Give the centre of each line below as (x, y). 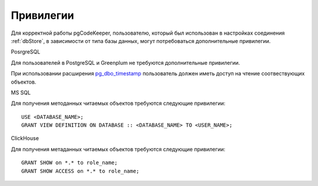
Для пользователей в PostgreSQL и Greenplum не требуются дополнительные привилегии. (125, 62)
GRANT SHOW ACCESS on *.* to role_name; (80, 171)
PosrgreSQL (26, 52)
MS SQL (21, 92)
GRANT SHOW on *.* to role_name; (69, 163)
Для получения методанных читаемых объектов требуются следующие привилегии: (118, 104)
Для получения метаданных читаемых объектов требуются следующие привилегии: (118, 149)
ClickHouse (25, 138)
